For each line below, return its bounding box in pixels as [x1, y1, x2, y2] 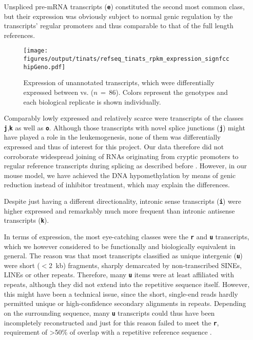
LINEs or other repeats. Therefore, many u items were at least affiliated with [4, 269, 234, 280]
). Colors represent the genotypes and [116, 87, 228, 97]
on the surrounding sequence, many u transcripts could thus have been [4, 307, 215, 318]
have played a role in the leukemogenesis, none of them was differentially [4, 132, 221, 142]
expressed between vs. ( [23, 87, 94, 97]
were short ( [4, 260, 40, 270]
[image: [23, 47, 48, 54]
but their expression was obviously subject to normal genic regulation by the [4, 11, 233, 21]
